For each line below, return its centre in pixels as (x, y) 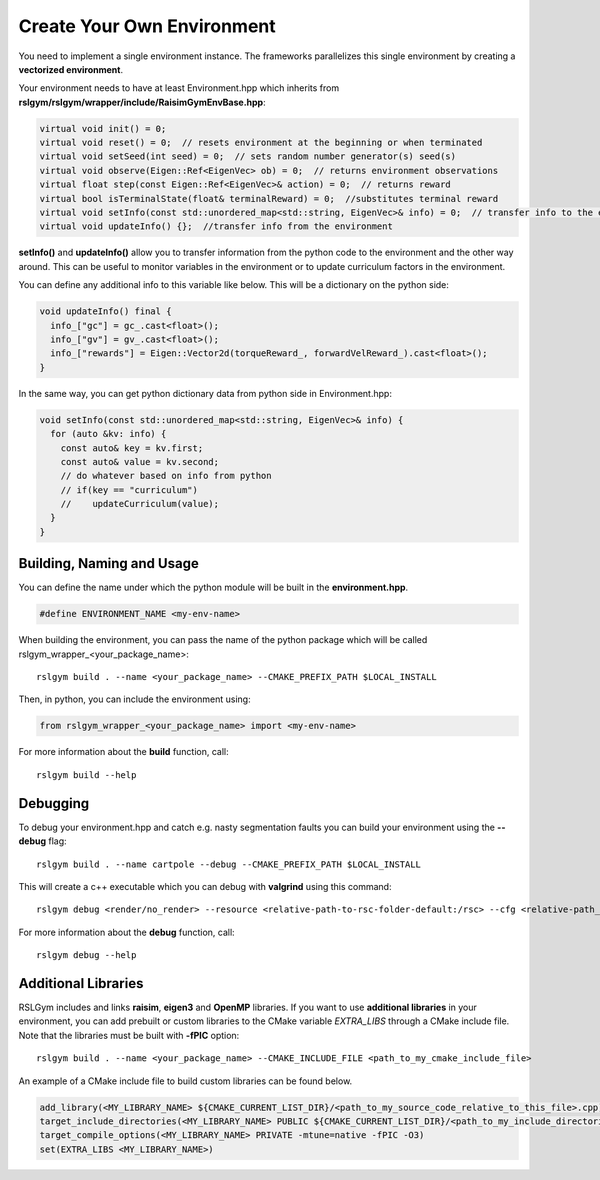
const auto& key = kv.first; (132, 448)
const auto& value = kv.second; (140, 461)
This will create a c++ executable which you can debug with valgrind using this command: (205, 886)
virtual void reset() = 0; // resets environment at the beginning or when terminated (261, 143)
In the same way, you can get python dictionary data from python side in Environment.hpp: (205, 393)
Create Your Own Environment (147, 26)
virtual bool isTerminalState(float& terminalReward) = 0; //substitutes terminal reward (269, 198)
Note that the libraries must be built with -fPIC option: (129, 1035)
